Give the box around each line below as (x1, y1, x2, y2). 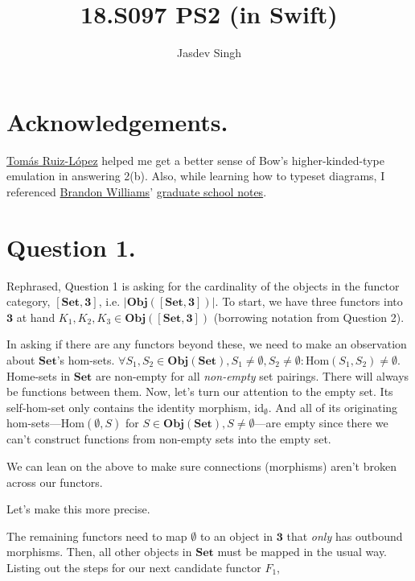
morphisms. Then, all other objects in (6, 543, 192, 560)
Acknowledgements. (6, 105, 228, 138)
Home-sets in (6, 367, 71, 384)
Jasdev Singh (176, 44, 241, 61)
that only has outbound (286, 527, 403, 544)
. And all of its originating (268, 398, 398, 415)
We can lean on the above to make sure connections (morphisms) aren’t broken (6, 457, 397, 474)
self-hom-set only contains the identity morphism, (6, 398, 251, 415)
